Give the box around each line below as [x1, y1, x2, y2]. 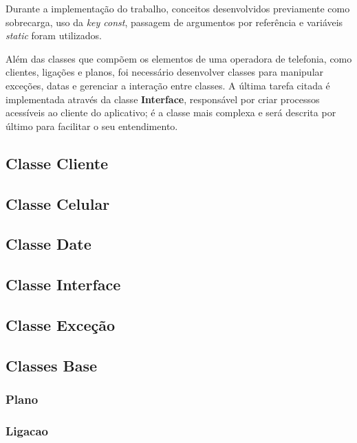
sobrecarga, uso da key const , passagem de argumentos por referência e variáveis [6, 14, 343, 29]
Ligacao [6, 422, 49, 439]
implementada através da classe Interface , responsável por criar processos [6, 91, 320, 106]
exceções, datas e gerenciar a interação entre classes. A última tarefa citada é [6, 78, 330, 92]
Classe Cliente [6, 152, 109, 173]
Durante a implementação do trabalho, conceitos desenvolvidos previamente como [6, 1, 350, 15]
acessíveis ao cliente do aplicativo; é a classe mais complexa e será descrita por [6, 105, 336, 120]
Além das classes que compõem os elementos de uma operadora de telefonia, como [6, 51, 352, 65]
